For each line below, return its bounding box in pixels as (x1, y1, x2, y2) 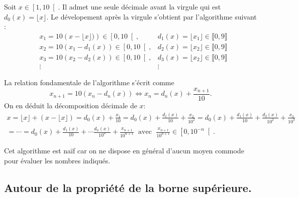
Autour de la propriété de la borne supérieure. (4, 179, 252, 195)
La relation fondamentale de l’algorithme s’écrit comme (4, 77, 174, 87)
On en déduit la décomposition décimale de (4, 100, 137, 110)
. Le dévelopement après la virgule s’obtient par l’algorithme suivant (46, 11, 257, 22)
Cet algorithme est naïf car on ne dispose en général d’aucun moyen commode (4, 145, 244, 156)
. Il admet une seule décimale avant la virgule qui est (58, 2, 221, 12)
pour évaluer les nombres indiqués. (4, 155, 111, 165)
